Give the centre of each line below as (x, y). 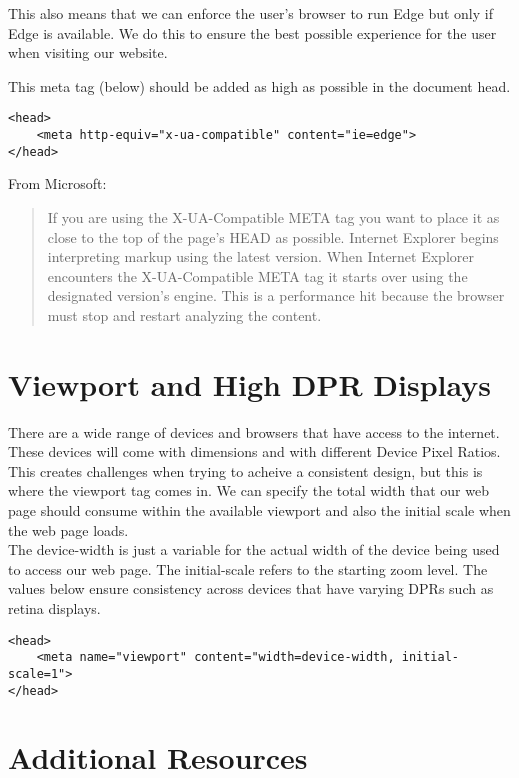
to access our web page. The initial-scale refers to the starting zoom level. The (248, 568)
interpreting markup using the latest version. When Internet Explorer (260, 256)
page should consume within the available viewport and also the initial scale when (259, 510)
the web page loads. (68, 529)
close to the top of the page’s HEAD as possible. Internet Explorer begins (273, 236)
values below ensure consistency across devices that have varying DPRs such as (251, 588)
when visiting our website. (88, 52)
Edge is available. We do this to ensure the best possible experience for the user (252, 32)
